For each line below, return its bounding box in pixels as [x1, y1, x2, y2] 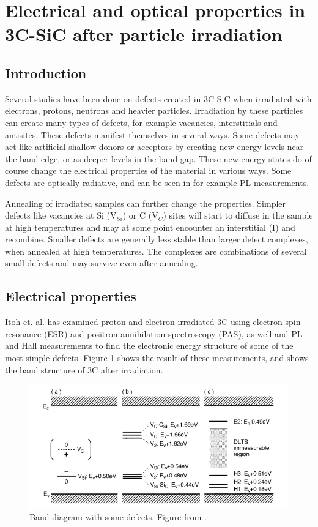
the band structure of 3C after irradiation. [5, 363, 163, 376]
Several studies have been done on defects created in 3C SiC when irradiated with [5, 92, 312, 105]
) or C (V [122, 209, 158, 222]
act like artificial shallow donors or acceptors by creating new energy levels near [5, 140, 304, 153]
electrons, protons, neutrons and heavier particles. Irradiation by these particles [5, 104, 303, 117]
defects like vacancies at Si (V [5, 209, 117, 222]
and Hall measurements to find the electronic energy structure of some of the [5, 339, 294, 352]
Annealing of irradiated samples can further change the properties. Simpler [5, 196, 286, 209]
